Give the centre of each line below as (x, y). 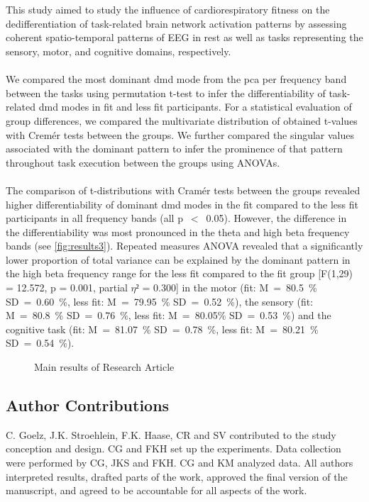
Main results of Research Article (104, 367)
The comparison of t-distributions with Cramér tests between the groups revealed (183, 190)
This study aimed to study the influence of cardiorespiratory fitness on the (168, 10)
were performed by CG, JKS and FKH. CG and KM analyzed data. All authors (180, 463)
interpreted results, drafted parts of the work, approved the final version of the (177, 476)
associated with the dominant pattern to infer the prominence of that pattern (174, 149)
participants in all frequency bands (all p (94, 218)
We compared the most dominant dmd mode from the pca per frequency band (176, 79)
